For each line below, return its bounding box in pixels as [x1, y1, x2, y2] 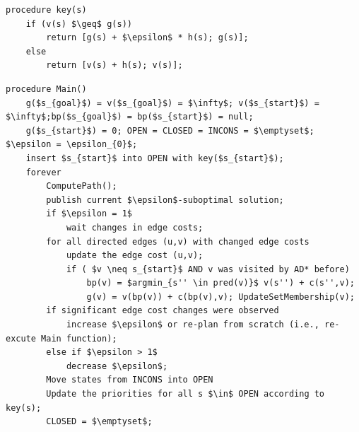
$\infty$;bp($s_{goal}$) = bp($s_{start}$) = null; [6, 112, 254, 122]
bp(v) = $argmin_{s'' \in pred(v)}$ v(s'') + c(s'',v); [86, 278, 355, 288]
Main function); [41, 333, 117, 344]
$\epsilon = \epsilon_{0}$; [6, 139, 138, 150]
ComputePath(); [46, 181, 117, 192]
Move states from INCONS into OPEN [46, 375, 213, 385]
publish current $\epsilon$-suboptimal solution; [46, 194, 284, 205]
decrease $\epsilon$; [66, 361, 168, 371]
